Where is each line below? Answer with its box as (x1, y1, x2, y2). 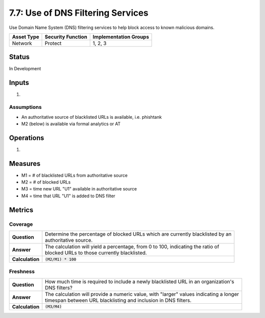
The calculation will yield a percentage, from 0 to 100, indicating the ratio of (45, 243, 219, 250)
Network (12, 40, 32, 47)
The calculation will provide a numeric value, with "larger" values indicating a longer (45, 291, 239, 297)
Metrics (9, 206, 34, 214)
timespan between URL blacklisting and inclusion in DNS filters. (45, 297, 191, 304)
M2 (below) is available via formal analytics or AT (21, 121, 121, 127)
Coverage (9, 221, 33, 228)
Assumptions (9, 104, 42, 110)
